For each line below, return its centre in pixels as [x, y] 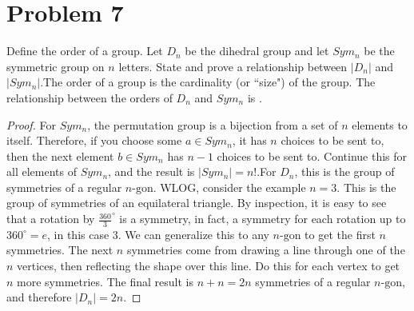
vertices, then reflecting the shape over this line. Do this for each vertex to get [209, 266]
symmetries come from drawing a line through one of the [266, 250]
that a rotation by [51, 219]
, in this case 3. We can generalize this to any [158, 234]
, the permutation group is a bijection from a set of [213, 124]
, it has [249, 140]
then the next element [60, 155]
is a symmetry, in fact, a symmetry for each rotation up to [263, 219]
